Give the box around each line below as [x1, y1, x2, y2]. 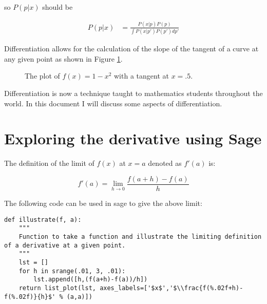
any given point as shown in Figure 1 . [4, 53, 123, 64]
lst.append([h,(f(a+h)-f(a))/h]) [33, 276, 148, 283]
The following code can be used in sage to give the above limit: [4, 198, 202, 208]
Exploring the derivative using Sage [4, 128, 262, 149]
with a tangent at [114, 70, 169, 81]
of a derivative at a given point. [4, 241, 126, 249]
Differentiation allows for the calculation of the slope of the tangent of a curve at [4, 43, 259, 54]
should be [42, 2, 73, 12]
